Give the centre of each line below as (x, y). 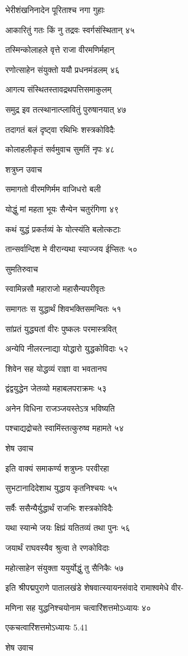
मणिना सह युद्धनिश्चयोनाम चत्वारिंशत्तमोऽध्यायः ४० (78, 607)
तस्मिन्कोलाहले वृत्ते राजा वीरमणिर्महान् (60, 50)
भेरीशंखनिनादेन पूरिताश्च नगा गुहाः (55, 9)
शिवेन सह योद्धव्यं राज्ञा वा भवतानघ (56, 368)
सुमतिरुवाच (22, 268)
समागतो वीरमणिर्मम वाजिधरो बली (53, 189)
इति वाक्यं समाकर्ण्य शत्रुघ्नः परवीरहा (57, 468)
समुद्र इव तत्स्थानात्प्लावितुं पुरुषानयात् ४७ (66, 109)
